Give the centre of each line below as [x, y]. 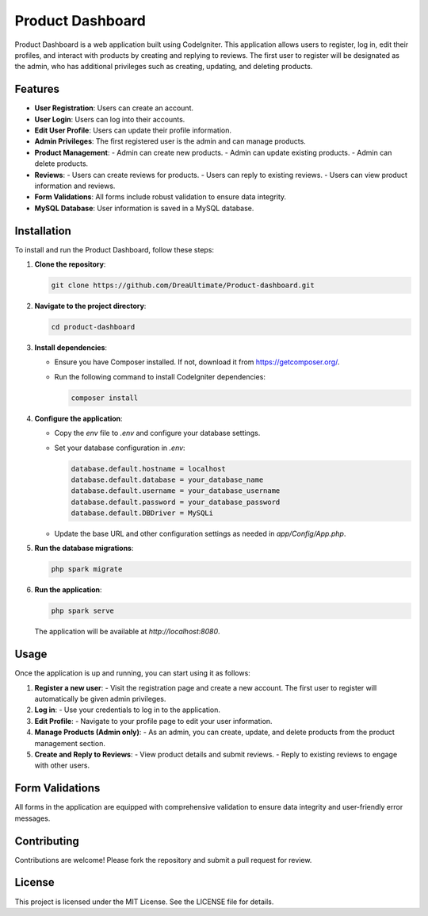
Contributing [47, 841]
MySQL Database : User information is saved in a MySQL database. [144, 208]
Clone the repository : [70, 264]
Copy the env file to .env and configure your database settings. [157, 433]
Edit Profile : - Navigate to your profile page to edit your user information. [153, 721]
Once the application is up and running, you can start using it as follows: [133, 673]
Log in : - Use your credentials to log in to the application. [128, 710]
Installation [43, 231]
